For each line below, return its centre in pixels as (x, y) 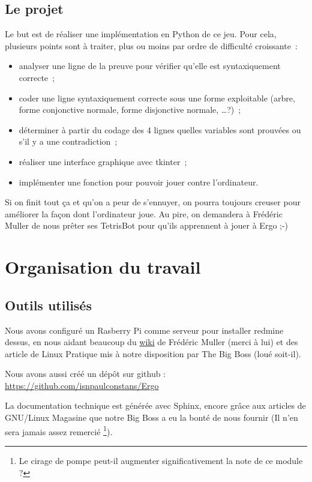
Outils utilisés (48, 305)
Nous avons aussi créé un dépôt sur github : (85, 374)
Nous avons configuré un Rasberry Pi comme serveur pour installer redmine (144, 330)
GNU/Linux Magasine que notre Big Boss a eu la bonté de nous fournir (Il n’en (151, 417)
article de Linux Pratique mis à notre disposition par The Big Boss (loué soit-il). (153, 353)
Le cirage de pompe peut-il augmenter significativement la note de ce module (161, 460)
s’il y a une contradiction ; (68, 141)
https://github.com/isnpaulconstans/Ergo (82, 385)
